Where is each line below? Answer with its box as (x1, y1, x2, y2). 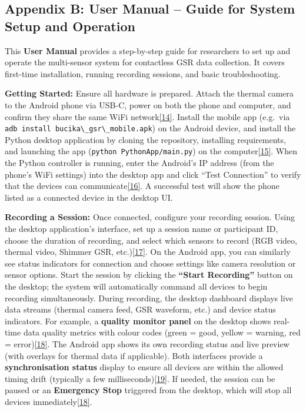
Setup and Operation (5, 16, 135, 35)
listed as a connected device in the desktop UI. (5, 191, 173, 203)
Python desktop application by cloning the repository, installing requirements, (5, 133, 286, 145)
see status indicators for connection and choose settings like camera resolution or (5, 257, 296, 269)
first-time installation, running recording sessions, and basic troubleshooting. (5, 67, 281, 79)
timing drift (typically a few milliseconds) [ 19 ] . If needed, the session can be (5, 372, 275, 384)
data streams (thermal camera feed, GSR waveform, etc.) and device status (5, 303, 276, 315)
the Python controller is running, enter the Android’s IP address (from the (5, 157, 274, 169)
